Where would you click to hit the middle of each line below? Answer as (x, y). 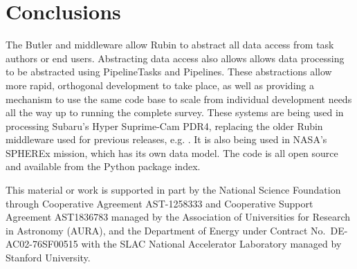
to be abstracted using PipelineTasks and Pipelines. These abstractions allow (169, 72)
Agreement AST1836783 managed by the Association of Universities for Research (178, 217)
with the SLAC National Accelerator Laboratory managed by (211, 244)
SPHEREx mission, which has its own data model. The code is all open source (172, 152)
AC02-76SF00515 (42, 244)
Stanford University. (48, 258)
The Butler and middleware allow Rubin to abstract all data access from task (170, 45)
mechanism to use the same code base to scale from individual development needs (179, 99)
